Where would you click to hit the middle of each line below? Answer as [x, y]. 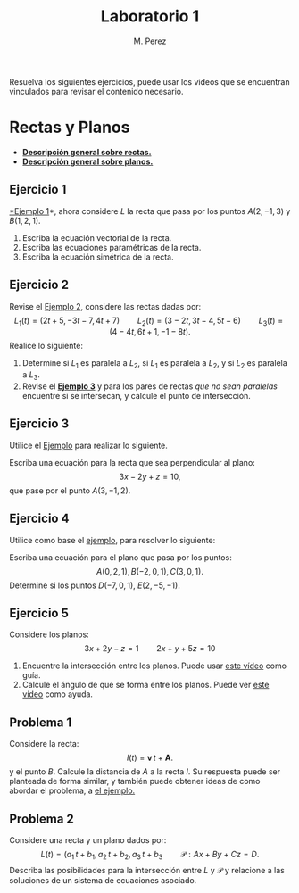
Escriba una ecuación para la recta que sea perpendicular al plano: [133, 462]
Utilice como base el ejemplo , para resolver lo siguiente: [112, 540]
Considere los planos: [49, 634]
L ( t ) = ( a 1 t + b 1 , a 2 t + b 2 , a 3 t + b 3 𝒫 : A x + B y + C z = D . [150, 855]
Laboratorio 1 [150, 17]
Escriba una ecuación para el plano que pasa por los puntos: [120, 557]
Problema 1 [41, 722]
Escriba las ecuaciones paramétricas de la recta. [112, 247]
